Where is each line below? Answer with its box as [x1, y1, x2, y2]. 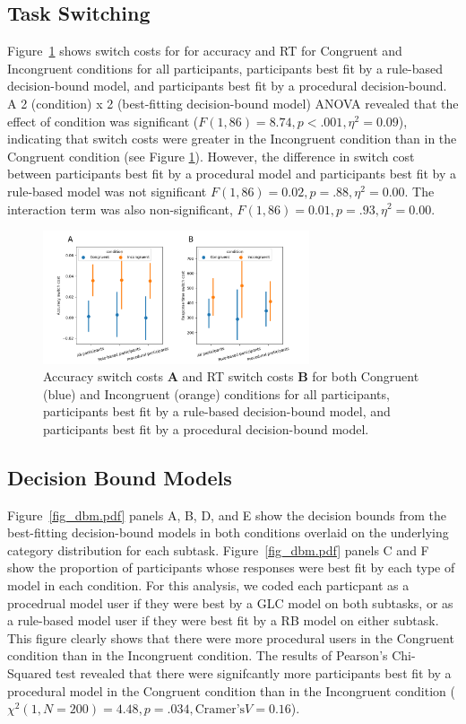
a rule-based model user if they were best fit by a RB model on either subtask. [7, 611, 439, 630]
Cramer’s [194, 703, 246, 717]
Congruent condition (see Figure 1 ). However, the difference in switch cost [7, 146, 415, 165]
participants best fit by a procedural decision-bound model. [43, 419, 369, 438]
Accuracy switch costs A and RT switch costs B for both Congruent [43, 367, 419, 386]
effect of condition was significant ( [7, 111, 199, 130]
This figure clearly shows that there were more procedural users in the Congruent [7, 628, 454, 647]
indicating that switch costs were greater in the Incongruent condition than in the [7, 129, 457, 148]
